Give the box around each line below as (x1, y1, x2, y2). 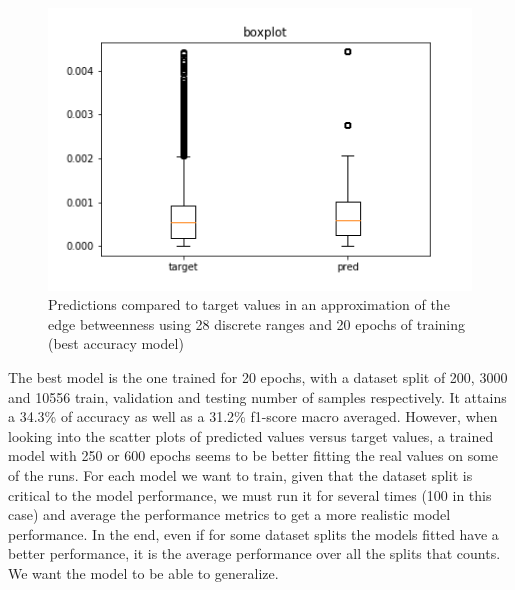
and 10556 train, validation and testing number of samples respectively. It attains (8, 386, 507, 407)
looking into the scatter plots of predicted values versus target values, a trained (8, 425, 494, 446)
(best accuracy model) (48, 333, 184, 354)
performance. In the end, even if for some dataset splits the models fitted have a (8, 523, 499, 544)
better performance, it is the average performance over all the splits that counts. (8, 543, 501, 564)
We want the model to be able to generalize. (8, 562, 279, 583)
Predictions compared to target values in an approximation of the (48, 294, 450, 315)
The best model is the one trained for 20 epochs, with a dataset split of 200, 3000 (8, 367, 508, 388)
